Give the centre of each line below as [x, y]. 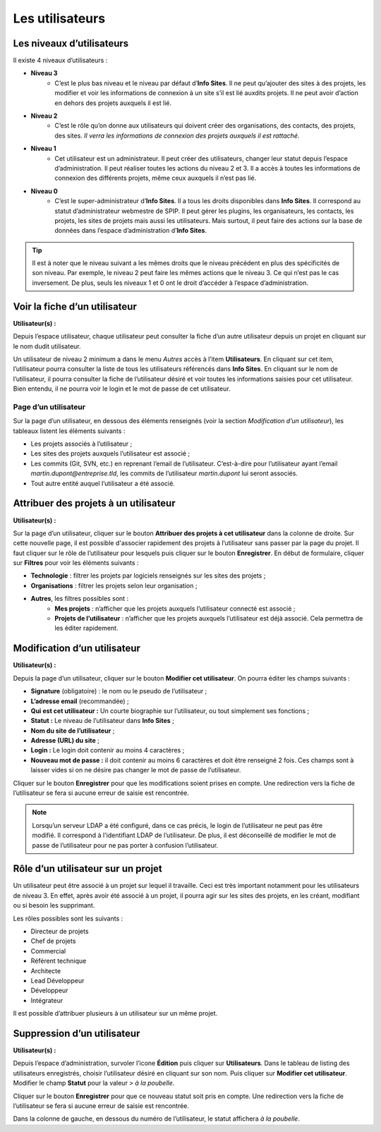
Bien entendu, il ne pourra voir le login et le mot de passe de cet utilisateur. [122, 389]
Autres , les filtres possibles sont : [80, 599]
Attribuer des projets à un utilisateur [94, 503]
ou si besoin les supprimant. [54, 906]
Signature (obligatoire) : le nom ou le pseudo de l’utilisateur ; [119, 691]
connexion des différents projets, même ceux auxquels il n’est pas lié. [156, 178]
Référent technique [59, 961]
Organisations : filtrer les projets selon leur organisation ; [114, 585]
